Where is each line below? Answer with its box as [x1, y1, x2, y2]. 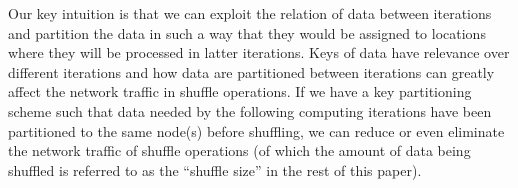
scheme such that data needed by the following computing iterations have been [8, 100, 492, 121]
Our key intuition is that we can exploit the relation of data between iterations [8, 3, 492, 23]
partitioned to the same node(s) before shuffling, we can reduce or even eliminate [8, 120, 505, 141]
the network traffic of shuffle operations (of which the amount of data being [8, 140, 471, 161]
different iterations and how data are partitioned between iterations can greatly [8, 61, 495, 82]
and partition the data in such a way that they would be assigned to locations [8, 22, 486, 43]
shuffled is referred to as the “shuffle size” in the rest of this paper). [8, 159, 422, 180]
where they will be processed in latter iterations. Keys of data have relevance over [8, 42, 510, 63]
